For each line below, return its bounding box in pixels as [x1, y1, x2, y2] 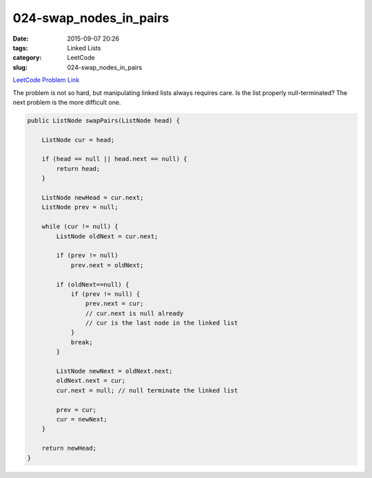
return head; [56, 165, 101, 172]
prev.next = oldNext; [70, 261, 144, 269]
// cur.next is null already [85, 309, 184, 317]
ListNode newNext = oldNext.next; [56, 367, 173, 375]
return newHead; [41, 444, 96, 453]
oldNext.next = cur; [56, 377, 126, 385]
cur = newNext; [56, 415, 108, 423]
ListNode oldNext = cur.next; [56, 232, 158, 240]
